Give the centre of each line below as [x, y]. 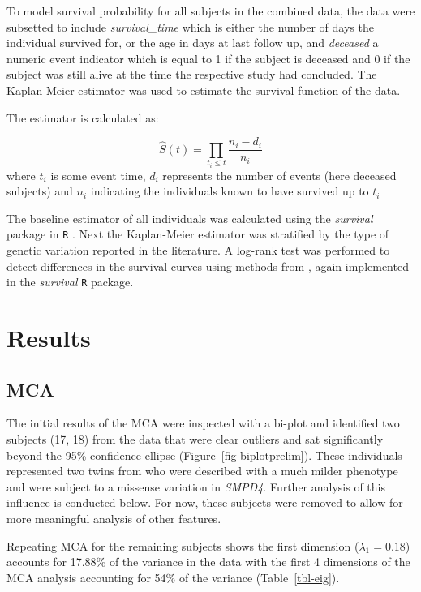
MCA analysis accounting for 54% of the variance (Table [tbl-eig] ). [173, 577]
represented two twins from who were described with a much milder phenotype [202, 471]
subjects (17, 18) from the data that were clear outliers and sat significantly [195, 439]
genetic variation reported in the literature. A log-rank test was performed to [198, 250]
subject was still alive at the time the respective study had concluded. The [192, 74]
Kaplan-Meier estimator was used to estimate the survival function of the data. [204, 90]
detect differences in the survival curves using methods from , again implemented [208, 266]
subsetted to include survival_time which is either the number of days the [190, 26]
